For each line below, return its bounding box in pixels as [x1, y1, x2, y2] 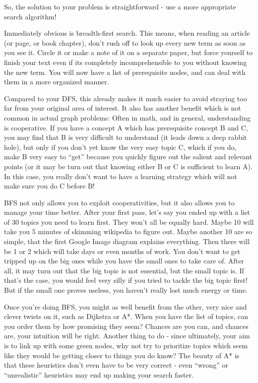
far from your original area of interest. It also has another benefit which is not [4, 103, 241, 113]
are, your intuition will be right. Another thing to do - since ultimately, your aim [4, 330, 250, 341]
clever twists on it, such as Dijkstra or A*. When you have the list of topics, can [4, 311, 248, 321]
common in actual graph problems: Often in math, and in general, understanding [4, 112, 251, 123]
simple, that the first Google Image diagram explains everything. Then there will [4, 236, 250, 247]
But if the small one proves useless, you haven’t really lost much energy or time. [4, 285, 248, 295]
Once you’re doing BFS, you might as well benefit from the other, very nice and [4, 301, 247, 312]
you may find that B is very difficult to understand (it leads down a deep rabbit [4, 132, 247, 142]
